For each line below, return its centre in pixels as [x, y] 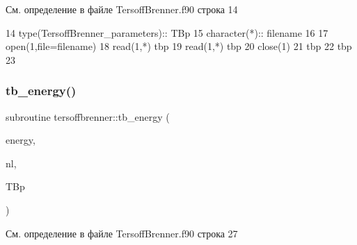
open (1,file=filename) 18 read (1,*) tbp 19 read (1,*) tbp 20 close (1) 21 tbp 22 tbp [179, 46]
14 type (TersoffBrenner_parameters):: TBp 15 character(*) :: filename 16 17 [167, 32]
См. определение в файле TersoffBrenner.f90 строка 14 [122, 9]
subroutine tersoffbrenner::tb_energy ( [88, 116]
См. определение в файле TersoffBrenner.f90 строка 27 [122, 233]
